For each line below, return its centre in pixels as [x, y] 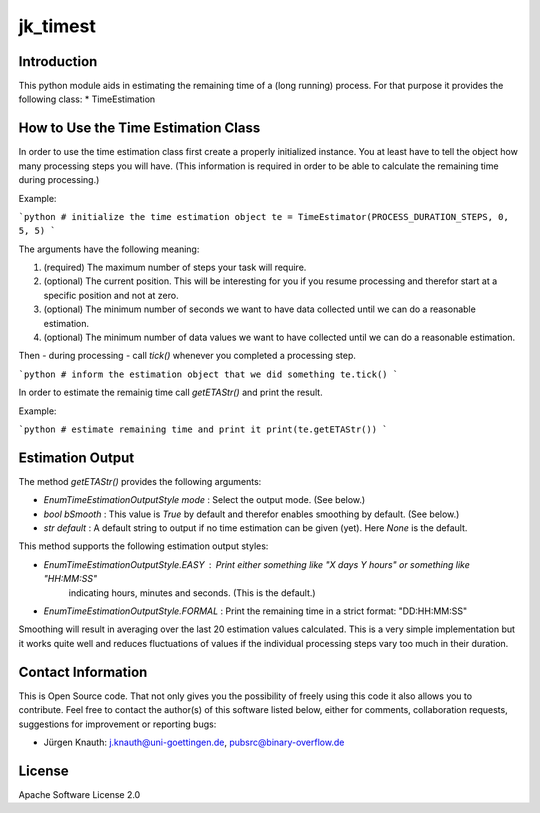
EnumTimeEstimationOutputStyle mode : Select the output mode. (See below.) [204, 500]
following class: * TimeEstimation [87, 99]
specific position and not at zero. [111, 295]
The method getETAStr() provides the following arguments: [140, 481]
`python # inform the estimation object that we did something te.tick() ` [208, 374]
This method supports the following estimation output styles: [143, 546]
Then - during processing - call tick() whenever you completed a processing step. [187, 356]
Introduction [58, 61]
